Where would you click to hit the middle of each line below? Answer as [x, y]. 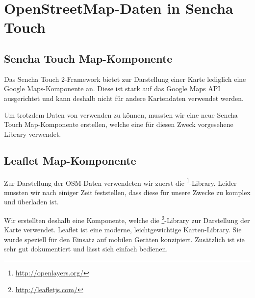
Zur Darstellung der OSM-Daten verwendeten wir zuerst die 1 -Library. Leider [120, 182]
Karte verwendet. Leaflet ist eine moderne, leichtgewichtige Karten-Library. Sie [123, 230]
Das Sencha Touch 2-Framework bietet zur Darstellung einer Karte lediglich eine [125, 79]
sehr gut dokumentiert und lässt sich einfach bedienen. [86, 249]
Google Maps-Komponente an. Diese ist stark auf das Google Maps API [112, 88]
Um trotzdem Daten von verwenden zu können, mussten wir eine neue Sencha [121, 114]
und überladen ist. [31, 202]
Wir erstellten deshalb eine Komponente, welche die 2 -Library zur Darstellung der [127, 219]
